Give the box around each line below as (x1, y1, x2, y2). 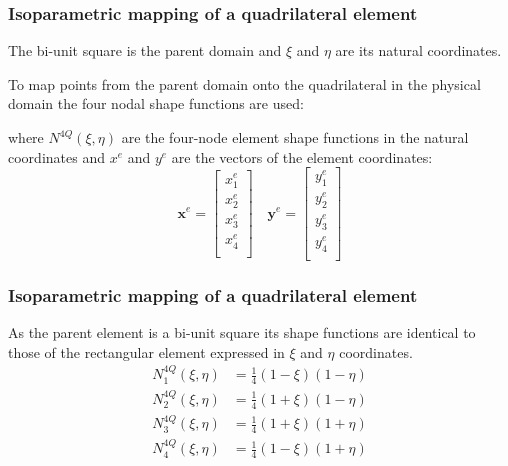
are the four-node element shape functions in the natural (121, 127, 469, 147)
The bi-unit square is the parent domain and (8, 40, 282, 61)
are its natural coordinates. (335, 40, 502, 61)
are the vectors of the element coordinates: (171, 146, 433, 167)
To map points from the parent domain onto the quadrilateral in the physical (8, 73, 481, 94)
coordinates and (8, 146, 105, 167)
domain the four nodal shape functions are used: (8, 93, 304, 114)
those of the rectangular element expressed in (8, 341, 285, 362)
